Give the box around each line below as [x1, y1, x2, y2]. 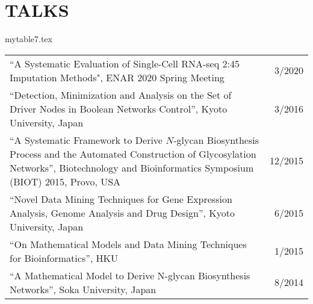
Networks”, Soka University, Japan [10, 282, 156, 296]
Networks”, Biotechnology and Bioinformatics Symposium [10, 160, 254, 175]
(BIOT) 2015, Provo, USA [10, 174, 121, 188]
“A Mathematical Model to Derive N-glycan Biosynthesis [10, 268, 250, 282]
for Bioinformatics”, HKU [10, 250, 118, 265]
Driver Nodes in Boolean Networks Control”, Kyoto [10, 101, 228, 116]
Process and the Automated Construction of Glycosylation [10, 146, 256, 161]
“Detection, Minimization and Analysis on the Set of [10, 87, 232, 102]
